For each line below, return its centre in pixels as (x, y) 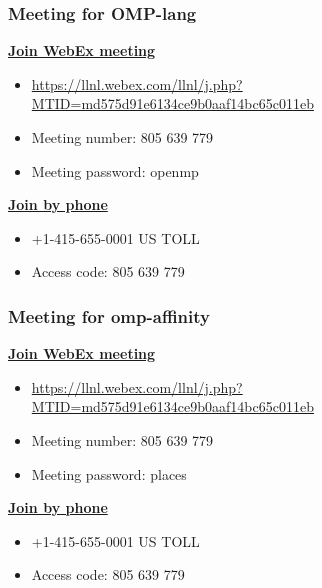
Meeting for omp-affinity (109, 315)
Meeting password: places (109, 473)
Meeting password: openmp (115, 170)
